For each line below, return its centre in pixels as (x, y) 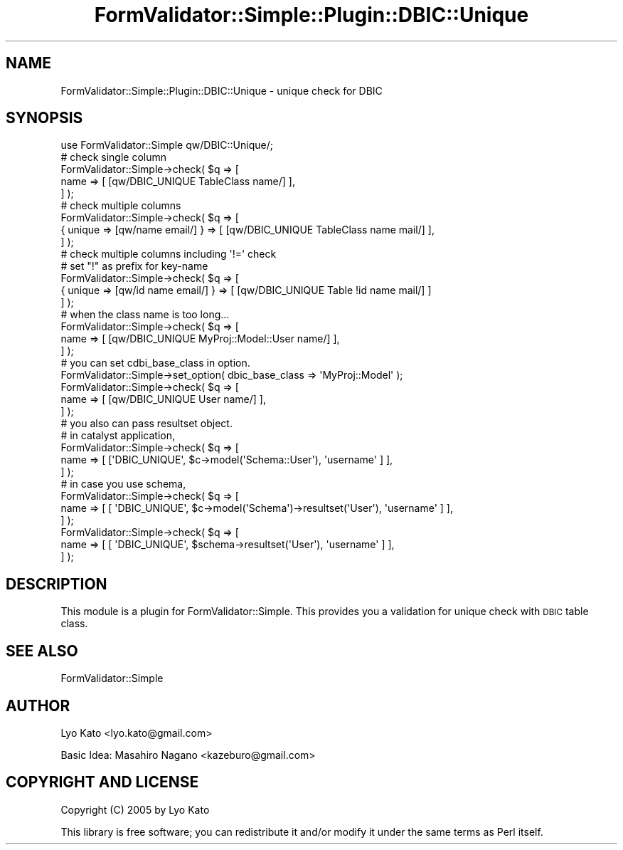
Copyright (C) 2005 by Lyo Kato (135, 809)
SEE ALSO (42, 651)
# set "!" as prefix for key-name (134, 266)
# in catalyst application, (118, 436)
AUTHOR (38, 705)
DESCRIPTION (57, 584)
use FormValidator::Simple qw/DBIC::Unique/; (167, 145)
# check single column (113, 157)
